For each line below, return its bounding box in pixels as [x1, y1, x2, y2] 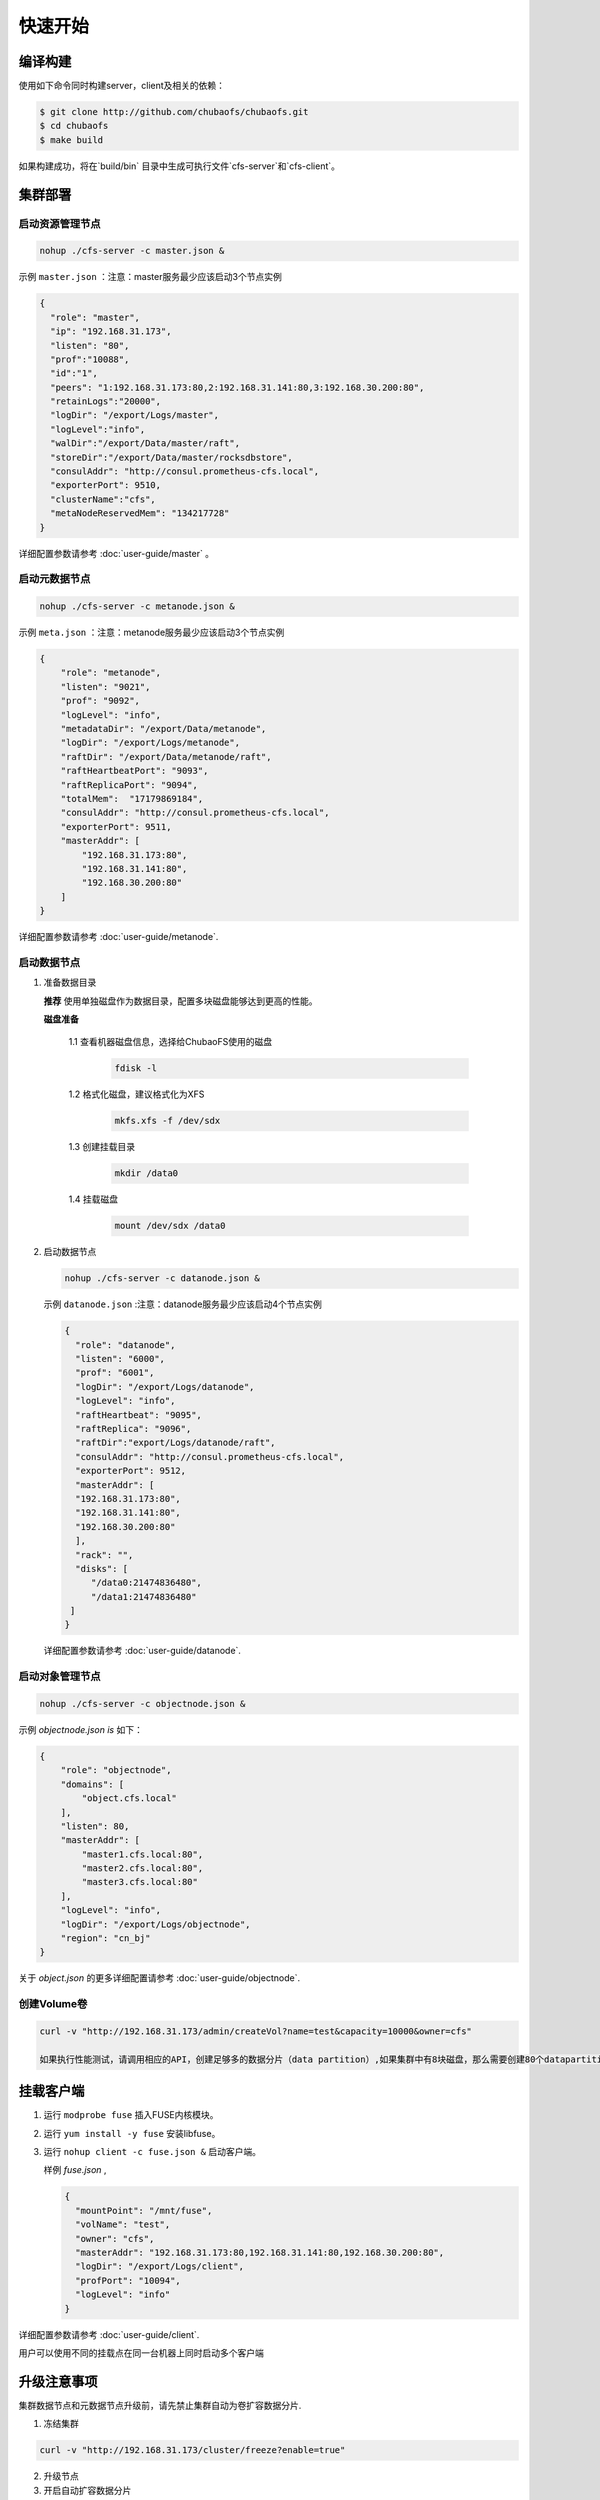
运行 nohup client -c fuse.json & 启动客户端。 [43, 2146, 262, 2158]
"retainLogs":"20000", [50, 396, 162, 407]
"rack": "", [75, 1549, 134, 1560]
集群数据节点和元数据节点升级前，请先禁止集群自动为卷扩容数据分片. [18, 2399, 302, 2411]
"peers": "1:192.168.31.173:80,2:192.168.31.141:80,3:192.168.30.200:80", [50, 381, 425, 393]
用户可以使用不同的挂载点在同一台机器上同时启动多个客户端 [18, 2346, 264, 2359]
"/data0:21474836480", [90, 1577, 202, 1589]
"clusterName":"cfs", [50, 493, 157, 505]
